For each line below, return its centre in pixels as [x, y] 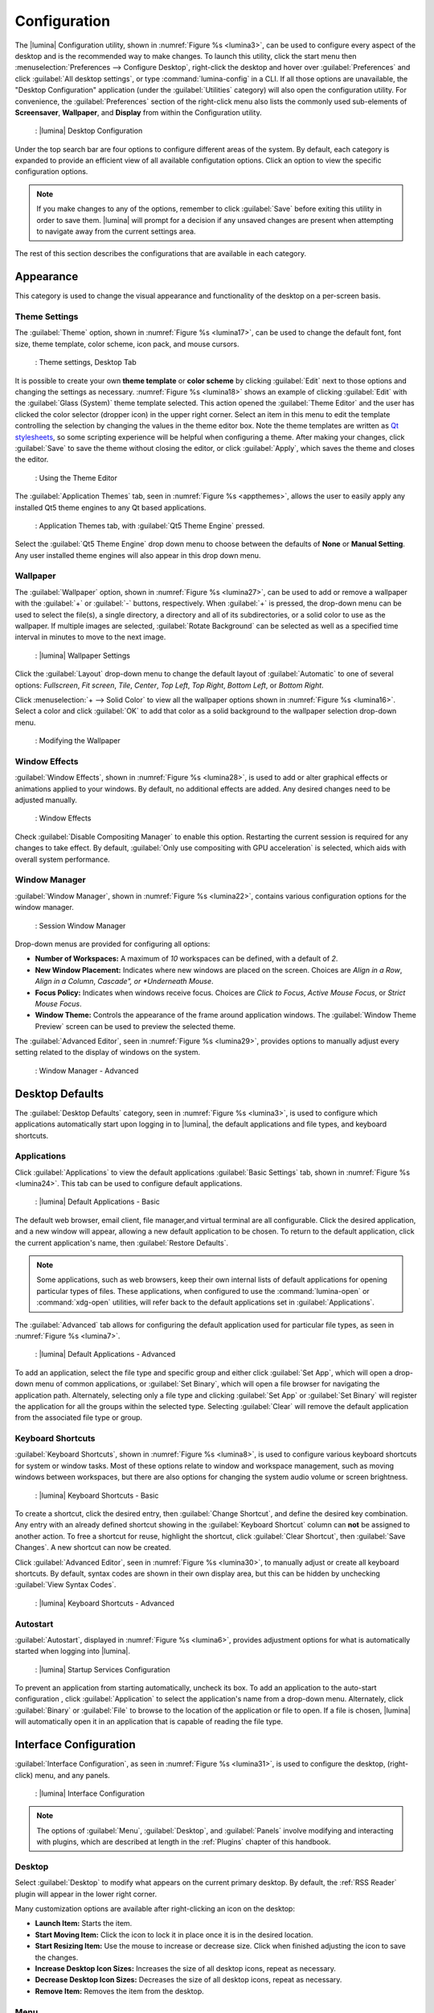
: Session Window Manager [80, 925]
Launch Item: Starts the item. [84, 1924]
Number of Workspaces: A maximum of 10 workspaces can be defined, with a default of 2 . [186, 959]
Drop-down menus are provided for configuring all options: [113, 944]
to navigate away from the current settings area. [116, 231]
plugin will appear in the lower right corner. [86, 1894]
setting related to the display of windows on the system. [108, 1052]
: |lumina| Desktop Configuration [89, 131]
